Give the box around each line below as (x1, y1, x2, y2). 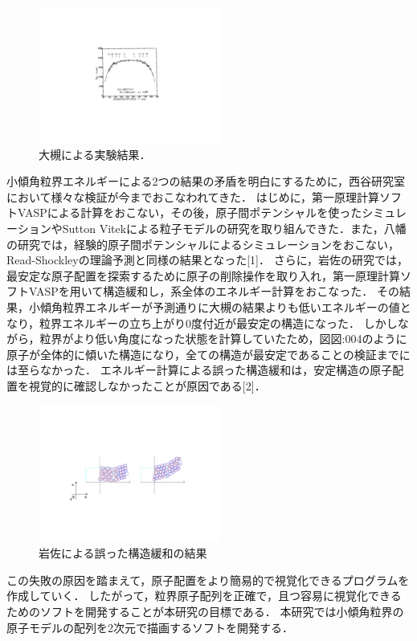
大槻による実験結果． (39, 145, 151, 162)
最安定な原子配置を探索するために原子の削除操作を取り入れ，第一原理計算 (6, 267, 400, 284)
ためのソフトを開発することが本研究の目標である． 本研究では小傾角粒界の (6, 603, 404, 619)
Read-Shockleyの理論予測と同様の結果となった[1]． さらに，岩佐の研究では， (6, 251, 408, 268)
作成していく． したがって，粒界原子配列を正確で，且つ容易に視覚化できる (6, 587, 402, 604)
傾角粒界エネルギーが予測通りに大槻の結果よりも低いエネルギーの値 (39, 299, 400, 315)
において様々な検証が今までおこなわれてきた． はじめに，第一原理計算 (6, 188, 379, 205)
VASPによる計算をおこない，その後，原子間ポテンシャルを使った (17, 204, 362, 221)
